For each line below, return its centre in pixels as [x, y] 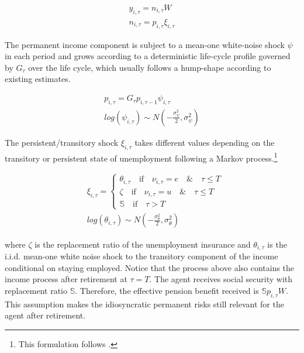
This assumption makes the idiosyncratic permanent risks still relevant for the [144, 304]
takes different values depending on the [205, 142]
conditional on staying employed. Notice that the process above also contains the [150, 267]
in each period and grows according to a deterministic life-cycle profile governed [148, 56]
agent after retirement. [45, 315]
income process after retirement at [66, 279]
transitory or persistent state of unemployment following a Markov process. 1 [141, 157]
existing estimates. [38, 79]
